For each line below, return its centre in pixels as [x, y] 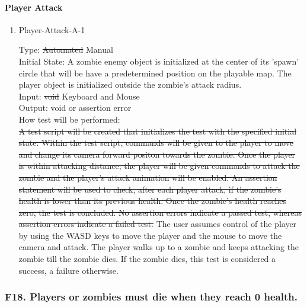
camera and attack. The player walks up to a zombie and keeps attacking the [159, 247]
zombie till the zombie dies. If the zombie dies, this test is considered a [147, 259]
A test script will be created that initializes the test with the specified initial [158, 131]
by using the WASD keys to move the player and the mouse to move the [150, 235]
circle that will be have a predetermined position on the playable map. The [155, 73]
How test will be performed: [69, 119]
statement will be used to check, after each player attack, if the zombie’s [150, 189]
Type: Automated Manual [66, 49]
